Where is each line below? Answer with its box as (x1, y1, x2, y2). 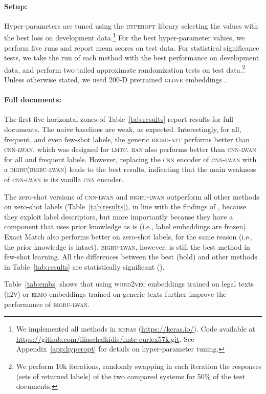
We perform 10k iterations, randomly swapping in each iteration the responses (16, 360, 262, 371)
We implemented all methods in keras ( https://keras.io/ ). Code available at (16, 323, 255, 334)
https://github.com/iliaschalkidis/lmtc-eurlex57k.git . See (16, 333, 194, 344)
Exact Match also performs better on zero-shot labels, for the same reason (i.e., (4, 231, 253, 242)
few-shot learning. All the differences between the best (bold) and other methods (4, 251, 257, 262)
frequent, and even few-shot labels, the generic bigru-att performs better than (4, 134, 250, 144)
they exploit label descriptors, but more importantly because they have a (4, 211, 233, 222)
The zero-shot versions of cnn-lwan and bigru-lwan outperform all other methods (4, 191, 259, 202)
